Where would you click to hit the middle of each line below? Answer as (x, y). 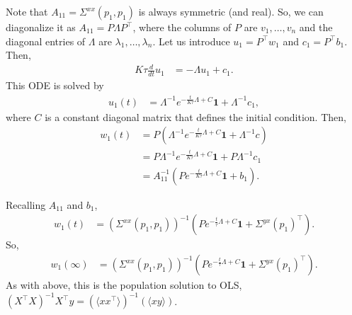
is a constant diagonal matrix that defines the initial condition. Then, (195, 116)
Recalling (26, 204)
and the (316, 27)
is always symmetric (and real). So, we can (231, 11)
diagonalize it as (41, 27)
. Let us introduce (191, 41)
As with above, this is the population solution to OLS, (124, 285)
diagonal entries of (46, 41)
